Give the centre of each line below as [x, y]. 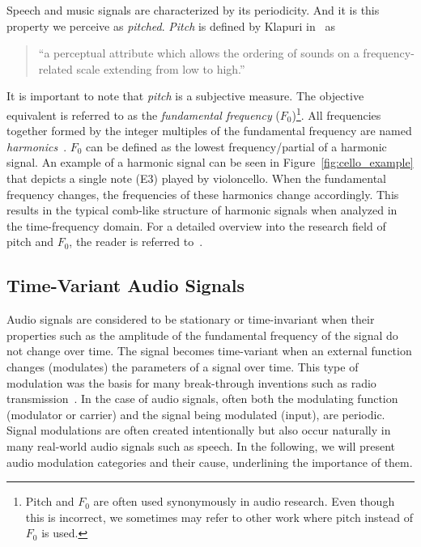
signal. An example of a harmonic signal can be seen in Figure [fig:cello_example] [210, 162]
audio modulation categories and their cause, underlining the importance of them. [210, 462]
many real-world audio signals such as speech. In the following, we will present [201, 445]
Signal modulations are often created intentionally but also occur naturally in [199, 430]
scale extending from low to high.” [161, 68]
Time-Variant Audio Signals [126, 285]
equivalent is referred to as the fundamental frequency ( [143, 114]
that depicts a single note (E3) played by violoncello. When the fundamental [196, 178]
